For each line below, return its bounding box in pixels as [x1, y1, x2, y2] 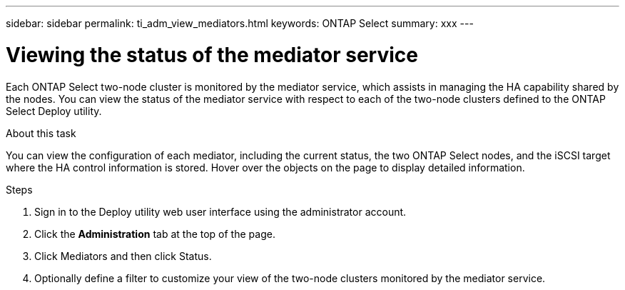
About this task [6, 126, 76, 139]
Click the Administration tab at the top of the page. [34, 227, 275, 240]
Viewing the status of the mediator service [6, 42, 418, 67]
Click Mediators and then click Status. [34, 249, 212, 262]
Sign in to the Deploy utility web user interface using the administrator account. [34, 205, 407, 218]
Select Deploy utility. [6, 104, 102, 117]
